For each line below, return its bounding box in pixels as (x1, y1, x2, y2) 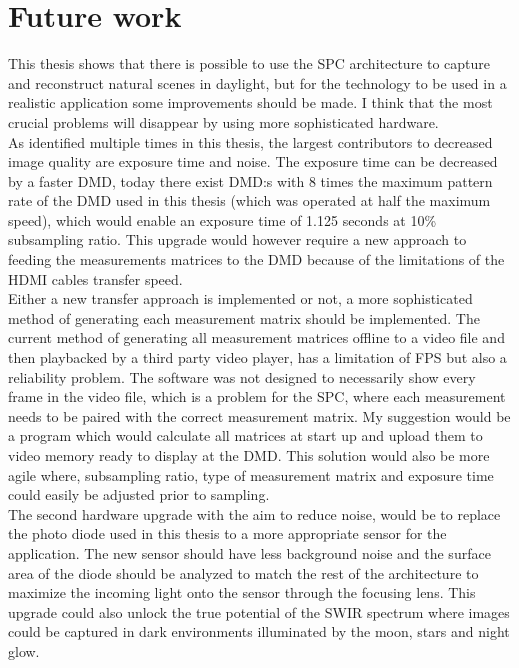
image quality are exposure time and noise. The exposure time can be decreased (8, 151, 498, 172)
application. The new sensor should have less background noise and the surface (8, 542, 491, 563)
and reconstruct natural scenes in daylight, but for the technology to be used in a (8, 72, 507, 93)
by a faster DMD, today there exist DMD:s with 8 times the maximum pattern (8, 170, 493, 191)
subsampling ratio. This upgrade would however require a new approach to (8, 229, 467, 250)
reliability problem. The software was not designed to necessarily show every (8, 366, 476, 387)
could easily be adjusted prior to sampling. (8, 484, 270, 505)
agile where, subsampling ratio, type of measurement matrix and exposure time (8, 464, 494, 485)
